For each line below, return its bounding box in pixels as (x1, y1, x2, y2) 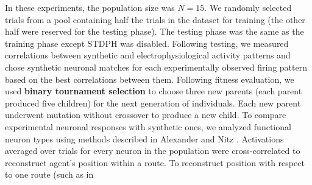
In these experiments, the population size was (5, 1, 175, 13)
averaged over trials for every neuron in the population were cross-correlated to (5, 144, 300, 157)
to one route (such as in (5, 168, 94, 181)
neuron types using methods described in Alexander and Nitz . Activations (5, 132, 284, 145)
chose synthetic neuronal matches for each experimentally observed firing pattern (5, 60, 307, 73)
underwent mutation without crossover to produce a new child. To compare (5, 108, 286, 121)
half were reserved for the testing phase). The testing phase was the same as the (5, 25, 304, 38)
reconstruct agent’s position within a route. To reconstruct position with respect (5, 156, 305, 169)
